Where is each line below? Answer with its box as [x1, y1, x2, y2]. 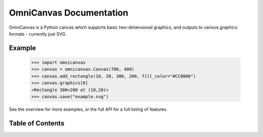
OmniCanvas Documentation [9, 7, 129, 18]
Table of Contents [9, 119, 65, 127]
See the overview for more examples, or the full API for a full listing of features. [9, 106, 168, 112]
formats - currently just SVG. [9, 31, 67, 37]
